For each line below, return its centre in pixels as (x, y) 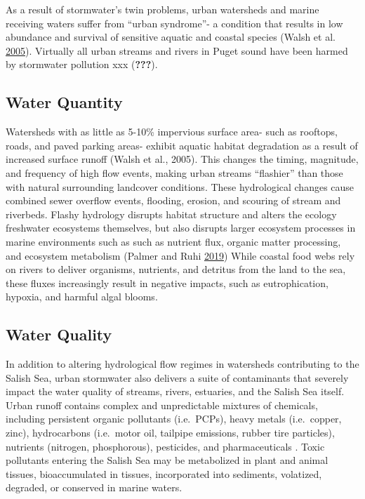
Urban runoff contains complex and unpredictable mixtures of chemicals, (162, 405)
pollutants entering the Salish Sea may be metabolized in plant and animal (167, 460)
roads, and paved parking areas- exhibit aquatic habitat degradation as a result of (182, 145)
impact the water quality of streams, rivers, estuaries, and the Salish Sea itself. (175, 391)
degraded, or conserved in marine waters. (94, 487)
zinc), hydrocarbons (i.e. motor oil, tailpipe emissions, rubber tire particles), (170, 433)
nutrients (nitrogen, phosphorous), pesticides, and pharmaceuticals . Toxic (165, 446)
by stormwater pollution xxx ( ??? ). (82, 64)
